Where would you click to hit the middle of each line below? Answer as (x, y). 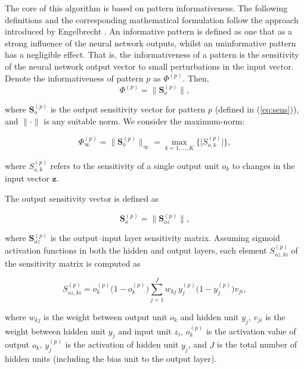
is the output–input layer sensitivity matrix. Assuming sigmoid (165, 238)
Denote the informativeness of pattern (74, 78)
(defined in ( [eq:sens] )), (257, 109)
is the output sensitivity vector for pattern (128, 109)
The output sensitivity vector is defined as (82, 198)
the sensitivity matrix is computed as (73, 263)
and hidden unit (210, 316)
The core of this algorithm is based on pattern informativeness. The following (146, 8)
